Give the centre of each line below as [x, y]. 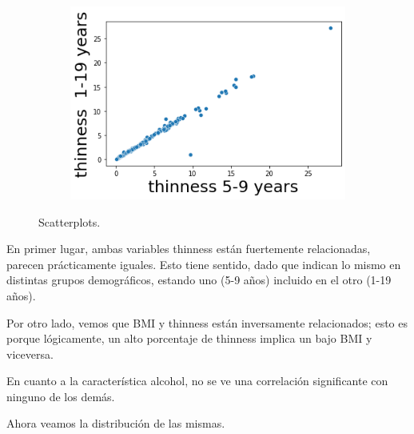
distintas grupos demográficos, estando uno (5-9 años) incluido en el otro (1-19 [199, 280]
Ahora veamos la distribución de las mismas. [116, 423]
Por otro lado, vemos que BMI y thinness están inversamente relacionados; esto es [207, 322]
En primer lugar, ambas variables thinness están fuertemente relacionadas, [189, 249]
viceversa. [30, 354]
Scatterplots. [70, 221]
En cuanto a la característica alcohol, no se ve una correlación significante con [197, 381]
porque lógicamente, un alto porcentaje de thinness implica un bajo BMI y [189, 338]
